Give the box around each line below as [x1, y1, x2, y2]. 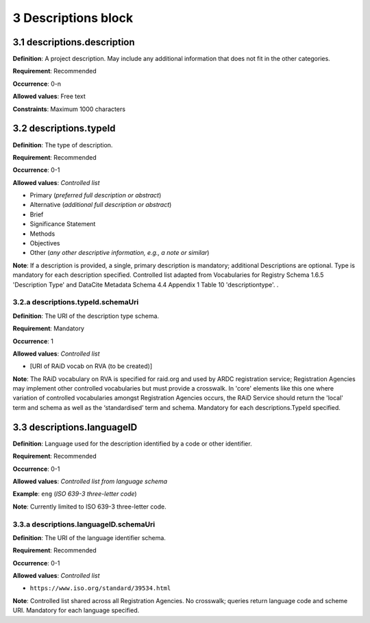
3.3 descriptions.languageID [12, 422, 138, 433]
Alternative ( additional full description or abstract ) [29, 201, 172, 209]
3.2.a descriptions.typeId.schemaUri [12, 297, 139, 307]
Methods [29, 230, 56, 238]
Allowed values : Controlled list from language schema [12, 477, 168, 485]
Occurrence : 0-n [12, 80, 62, 88]
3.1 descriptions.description [12, 36, 135, 48]
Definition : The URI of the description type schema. [12, 312, 160, 320]
